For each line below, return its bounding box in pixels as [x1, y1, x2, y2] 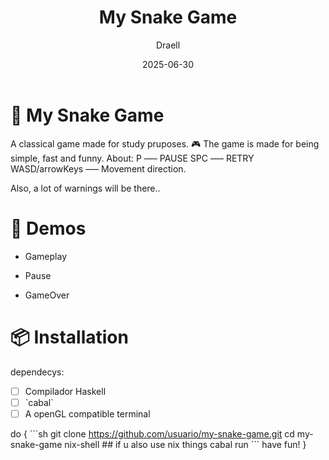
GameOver [24, 289, 70, 301]
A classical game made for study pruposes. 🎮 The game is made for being [10, 137, 320, 150]
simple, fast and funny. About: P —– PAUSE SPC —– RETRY [10, 152, 255, 164]
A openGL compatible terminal [24, 407, 151, 420]
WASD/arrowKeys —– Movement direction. [10, 162, 187, 175]
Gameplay [24, 250, 68, 262]
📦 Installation [10, 326, 129, 348]
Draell [155, 39, 181, 51]
